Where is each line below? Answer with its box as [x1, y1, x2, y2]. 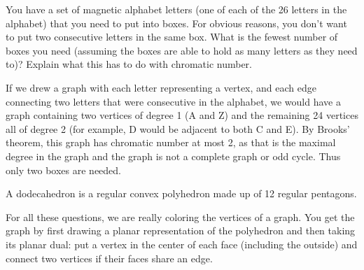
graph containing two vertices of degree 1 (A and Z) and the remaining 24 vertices [6, 108, 358, 122]
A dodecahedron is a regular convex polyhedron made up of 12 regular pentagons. [6, 186, 357, 201]
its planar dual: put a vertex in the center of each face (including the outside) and [6, 236, 358, 251]
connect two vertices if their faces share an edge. [6, 250, 213, 265]
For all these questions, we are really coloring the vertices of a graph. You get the [6, 209, 355, 224]
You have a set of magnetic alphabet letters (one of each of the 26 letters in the [6, 2, 347, 16]
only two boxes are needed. [6, 162, 121, 177]
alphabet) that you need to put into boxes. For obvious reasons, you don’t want [6, 15, 347, 30]
